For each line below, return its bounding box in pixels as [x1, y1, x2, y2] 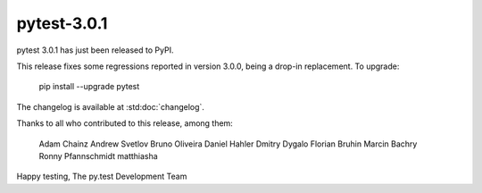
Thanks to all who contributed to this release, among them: [16, 118, 234, 129]
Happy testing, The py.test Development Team [16, 171, 187, 182]
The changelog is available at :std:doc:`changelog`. [16, 101, 205, 112]
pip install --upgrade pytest [38, 81, 140, 92]
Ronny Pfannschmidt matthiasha [38, 150, 158, 161]
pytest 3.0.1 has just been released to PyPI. [16, 45, 174, 55]
